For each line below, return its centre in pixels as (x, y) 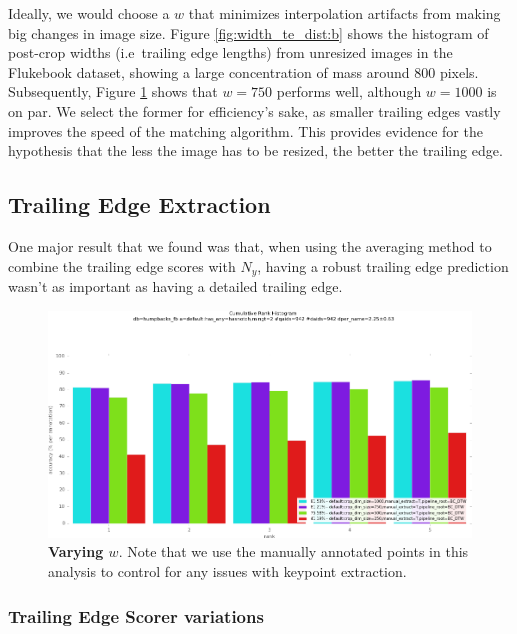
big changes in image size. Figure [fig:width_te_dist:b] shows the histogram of (248, 32)
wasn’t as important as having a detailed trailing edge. (175, 286)
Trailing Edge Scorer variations (136, 615)
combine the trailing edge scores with (122, 265)
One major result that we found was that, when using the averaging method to (250, 245)
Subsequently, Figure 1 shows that (113, 91)
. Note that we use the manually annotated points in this (293, 551)
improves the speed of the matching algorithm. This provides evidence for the (245, 130)
